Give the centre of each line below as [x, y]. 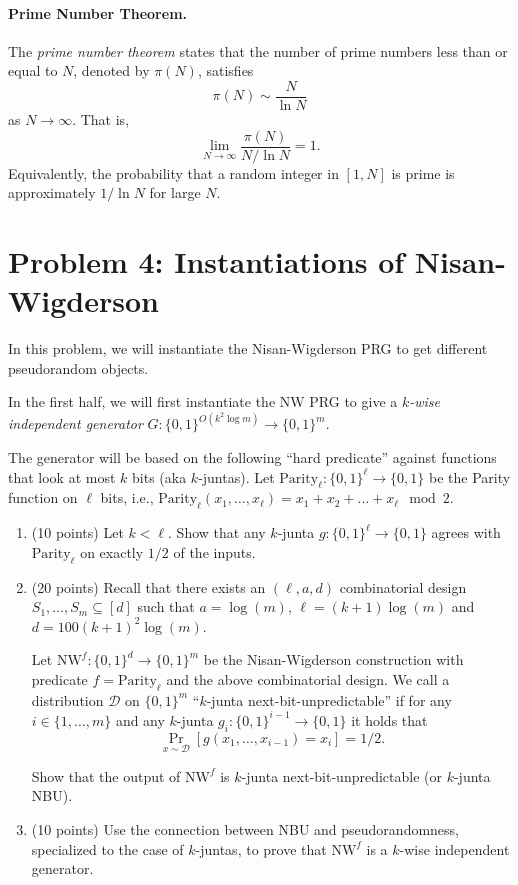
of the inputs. [214, 551]
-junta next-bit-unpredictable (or [341, 775]
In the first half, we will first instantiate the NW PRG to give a [203, 401]
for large [175, 192]
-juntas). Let [236, 476]
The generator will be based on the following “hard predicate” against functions [252, 457]
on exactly [112, 551]
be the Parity [469, 476]
